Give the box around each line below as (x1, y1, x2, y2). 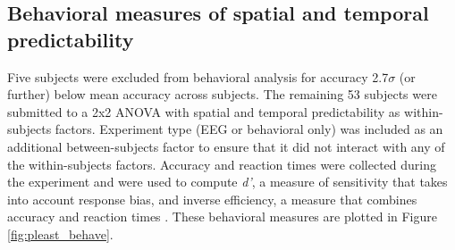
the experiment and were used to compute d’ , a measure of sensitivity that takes (7, 172, 448, 191)
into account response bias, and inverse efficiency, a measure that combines (7, 189, 417, 208)
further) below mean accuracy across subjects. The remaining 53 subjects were (7, 85, 437, 104)
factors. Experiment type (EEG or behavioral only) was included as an (55, 120, 443, 138)
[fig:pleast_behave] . (7, 224, 114, 243)
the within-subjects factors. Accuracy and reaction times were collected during (7, 154, 436, 173)
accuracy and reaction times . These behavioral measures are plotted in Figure (7, 207, 437, 226)
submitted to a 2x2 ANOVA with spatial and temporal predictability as (7, 102, 400, 121)
